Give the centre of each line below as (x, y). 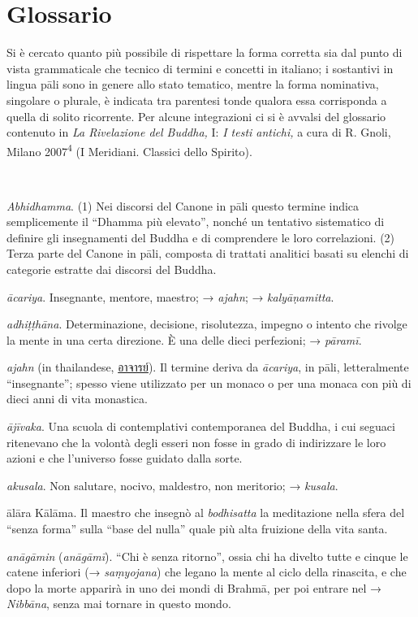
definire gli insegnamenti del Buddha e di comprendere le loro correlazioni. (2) (201, 237)
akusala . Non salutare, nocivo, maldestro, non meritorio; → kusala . (172, 485)
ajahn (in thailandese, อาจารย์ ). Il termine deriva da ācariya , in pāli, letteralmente (208, 367)
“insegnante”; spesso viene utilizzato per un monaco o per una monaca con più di (209, 382)
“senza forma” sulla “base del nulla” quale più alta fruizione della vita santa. (197, 529)
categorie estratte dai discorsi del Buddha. (112, 269)
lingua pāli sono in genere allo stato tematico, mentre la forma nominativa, (193, 84)
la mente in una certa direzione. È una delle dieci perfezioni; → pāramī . (184, 339)
